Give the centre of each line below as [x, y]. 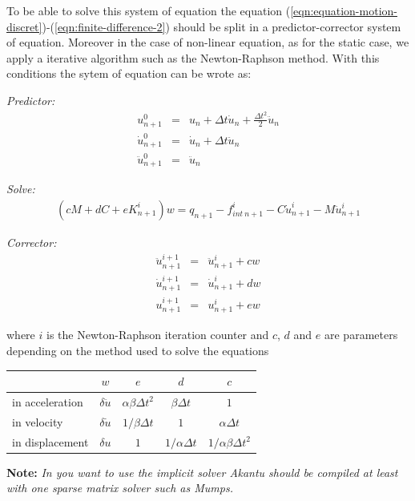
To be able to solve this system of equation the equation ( [149, 10]
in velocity [38, 421]
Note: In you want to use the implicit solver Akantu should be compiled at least [202, 472]
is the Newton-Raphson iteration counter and [157, 335]
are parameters [361, 335]
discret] [24, 26]
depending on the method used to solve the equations [138, 350]
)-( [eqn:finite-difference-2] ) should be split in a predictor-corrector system [222, 26]
